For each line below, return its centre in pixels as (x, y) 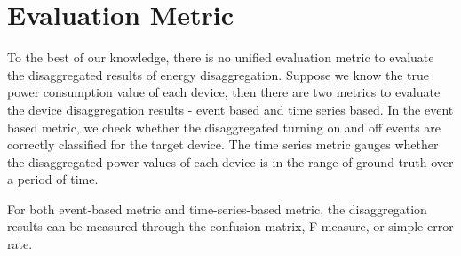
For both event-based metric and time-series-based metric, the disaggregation (217, 208)
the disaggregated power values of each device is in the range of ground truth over (230, 161)
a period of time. (53, 179)
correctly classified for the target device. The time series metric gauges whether (223, 144)
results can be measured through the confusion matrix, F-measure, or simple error (230, 226)
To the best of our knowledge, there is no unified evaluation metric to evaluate (221, 57)
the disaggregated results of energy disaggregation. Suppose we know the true (219, 74)
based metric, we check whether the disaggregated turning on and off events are (224, 127)
